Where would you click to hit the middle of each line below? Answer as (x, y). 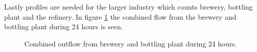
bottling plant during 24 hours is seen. (64, 27)
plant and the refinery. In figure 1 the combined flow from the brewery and (120, 16)
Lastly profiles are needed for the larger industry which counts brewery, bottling (128, 7)
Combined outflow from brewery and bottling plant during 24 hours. (131, 43)
